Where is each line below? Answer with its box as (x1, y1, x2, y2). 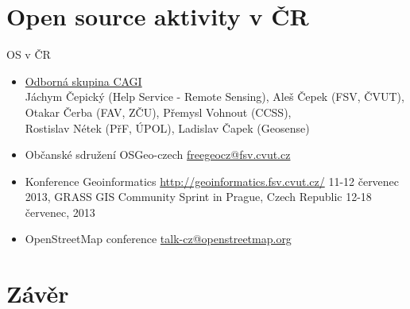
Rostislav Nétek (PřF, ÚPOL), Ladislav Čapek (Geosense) (25, 119, 310, 136)
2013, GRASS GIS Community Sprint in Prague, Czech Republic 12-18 (25, 188, 372, 205)
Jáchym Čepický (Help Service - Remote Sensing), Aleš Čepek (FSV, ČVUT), (25, 88, 404, 105)
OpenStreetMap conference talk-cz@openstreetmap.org (25, 230, 292, 247)
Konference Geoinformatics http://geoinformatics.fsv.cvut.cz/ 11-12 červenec (25, 172, 400, 189)
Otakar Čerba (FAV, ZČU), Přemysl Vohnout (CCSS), (25, 103, 292, 120)
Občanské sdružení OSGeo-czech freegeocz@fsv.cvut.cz (25, 146, 291, 163)
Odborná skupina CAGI (25, 72, 142, 89)
